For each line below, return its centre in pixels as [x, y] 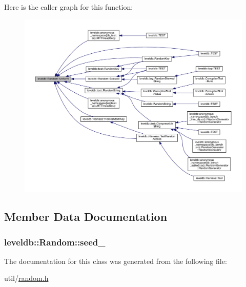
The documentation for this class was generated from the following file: [116, 261]
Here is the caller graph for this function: [69, 7]
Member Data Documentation [86, 217]
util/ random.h [26, 278]
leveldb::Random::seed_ [55, 242]
